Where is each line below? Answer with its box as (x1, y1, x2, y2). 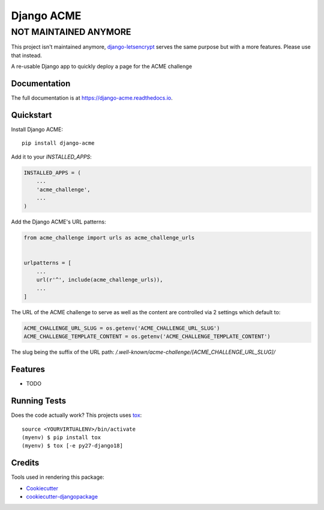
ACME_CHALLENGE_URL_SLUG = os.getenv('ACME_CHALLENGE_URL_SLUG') (23, 324, 220, 332)
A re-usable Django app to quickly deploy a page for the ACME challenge (11, 63, 192, 70)
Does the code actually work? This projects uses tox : (11, 411, 142, 419)
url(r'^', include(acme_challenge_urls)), (36, 276, 163, 284)
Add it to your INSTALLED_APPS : (11, 153, 92, 160)
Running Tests (11, 396, 66, 406)
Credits (11, 458, 40, 468)
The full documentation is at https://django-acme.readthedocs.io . (11, 94, 173, 102)
